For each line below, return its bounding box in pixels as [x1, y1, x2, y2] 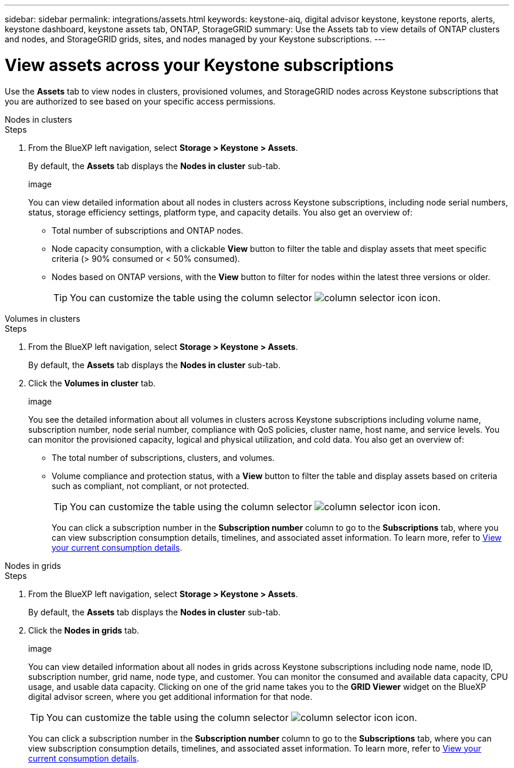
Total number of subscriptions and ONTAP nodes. [52, 225, 244, 235]
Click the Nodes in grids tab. [28, 625, 140, 635]
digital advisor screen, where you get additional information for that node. [28, 691, 313, 702]
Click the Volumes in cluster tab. [28, 378, 156, 388]
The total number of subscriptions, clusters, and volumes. [52, 452, 275, 463]
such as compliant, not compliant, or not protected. [52, 480, 249, 491]
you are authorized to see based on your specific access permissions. [5, 96, 276, 106]
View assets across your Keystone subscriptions [5, 55, 394, 75]
